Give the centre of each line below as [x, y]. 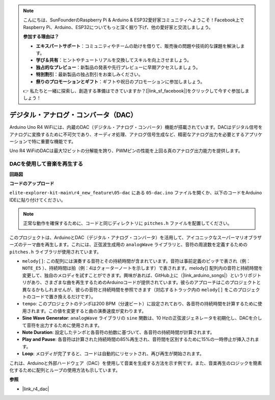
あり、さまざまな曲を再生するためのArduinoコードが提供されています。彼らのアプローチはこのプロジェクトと [146, 282]
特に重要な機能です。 [54, 141]
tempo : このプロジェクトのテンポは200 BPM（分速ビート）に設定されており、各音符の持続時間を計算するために [140, 304]
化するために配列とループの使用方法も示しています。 [65, 370]
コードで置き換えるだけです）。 [63, 296]
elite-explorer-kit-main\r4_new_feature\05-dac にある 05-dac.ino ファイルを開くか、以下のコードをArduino [136, 193]
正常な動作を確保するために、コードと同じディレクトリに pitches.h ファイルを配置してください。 [128, 223]
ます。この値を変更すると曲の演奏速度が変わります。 [91, 311]
